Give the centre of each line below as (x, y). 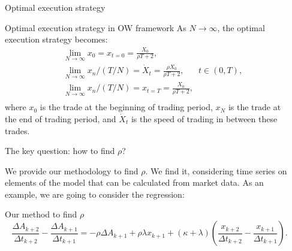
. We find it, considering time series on (216, 170)
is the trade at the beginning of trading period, (126, 107)
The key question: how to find (60, 151)
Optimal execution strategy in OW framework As (96, 27)
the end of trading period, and (61, 118)
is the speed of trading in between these (204, 118)
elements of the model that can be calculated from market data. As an (134, 182)
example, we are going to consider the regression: (95, 194)
